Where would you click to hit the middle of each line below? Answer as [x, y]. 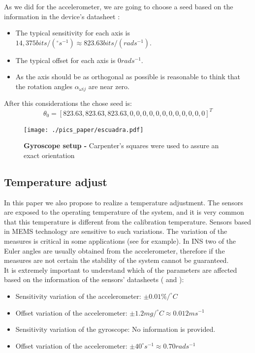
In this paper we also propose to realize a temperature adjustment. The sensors [124, 202]
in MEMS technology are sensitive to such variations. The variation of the [116, 231]
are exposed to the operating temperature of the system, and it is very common [124, 212]
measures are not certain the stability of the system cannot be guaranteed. [116, 260]
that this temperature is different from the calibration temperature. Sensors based [127, 221]
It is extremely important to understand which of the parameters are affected [121, 270]
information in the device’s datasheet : [62, 16]
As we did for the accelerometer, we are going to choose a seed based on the [119, 6]
